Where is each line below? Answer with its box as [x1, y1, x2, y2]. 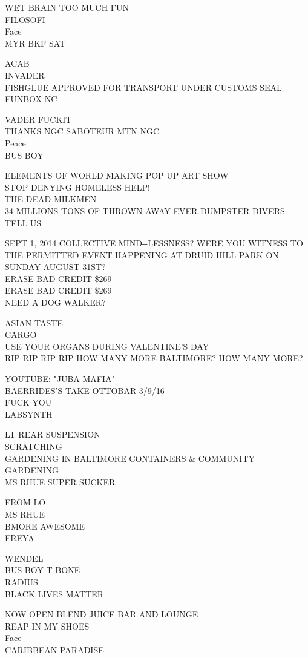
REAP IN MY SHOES [5, 619, 90, 632]
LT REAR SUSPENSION [5, 428, 100, 441]
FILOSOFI [5, 13, 45, 25]
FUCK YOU [5, 396, 52, 409]
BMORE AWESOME [5, 519, 85, 532]
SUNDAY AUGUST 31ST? [5, 260, 106, 273]
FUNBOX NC [5, 93, 57, 105]
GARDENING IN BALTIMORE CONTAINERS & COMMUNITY [5, 452, 255, 464]
